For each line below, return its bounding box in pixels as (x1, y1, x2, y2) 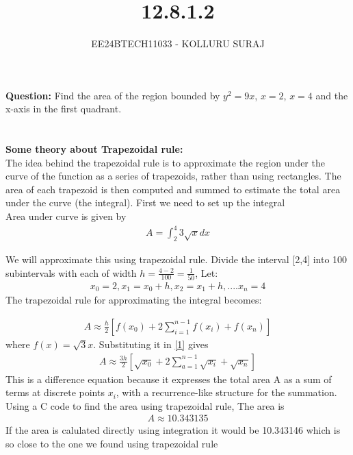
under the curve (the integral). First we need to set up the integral (5, 195, 285, 210)
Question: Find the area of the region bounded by (5, 88, 220, 102)
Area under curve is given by (5, 209, 127, 223)
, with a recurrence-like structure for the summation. (116, 385, 337, 399)
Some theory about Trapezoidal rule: (5, 142, 183, 156)
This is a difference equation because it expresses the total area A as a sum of (5, 371, 332, 386)
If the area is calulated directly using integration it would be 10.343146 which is (5, 423, 341, 437)
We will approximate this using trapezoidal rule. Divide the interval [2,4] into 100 (5, 251, 348, 266)
